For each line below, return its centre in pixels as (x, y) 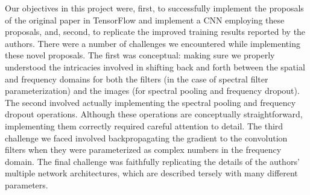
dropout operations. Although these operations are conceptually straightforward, (154, 114)
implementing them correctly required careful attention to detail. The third (144, 125)
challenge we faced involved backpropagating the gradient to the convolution (146, 138)
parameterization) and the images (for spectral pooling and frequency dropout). (152, 91)
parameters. (27, 184)
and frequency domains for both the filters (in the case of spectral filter (137, 79)
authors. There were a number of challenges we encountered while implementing (153, 43)
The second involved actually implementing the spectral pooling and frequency (150, 102)
